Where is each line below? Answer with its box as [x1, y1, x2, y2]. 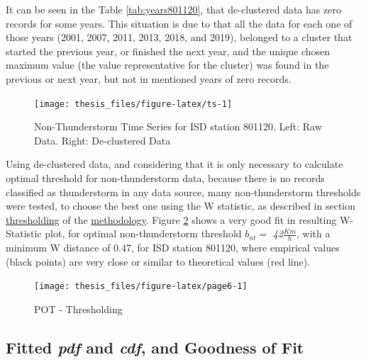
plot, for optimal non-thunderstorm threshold [45, 226, 242, 241]
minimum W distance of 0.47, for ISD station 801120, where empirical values [6, 240, 340, 255]
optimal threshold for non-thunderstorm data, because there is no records [6, 171, 325, 185]
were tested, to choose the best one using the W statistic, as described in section [6, 198, 356, 213]
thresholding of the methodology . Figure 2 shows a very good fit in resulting [6, 212, 337, 227]
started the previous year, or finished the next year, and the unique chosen [6, 43, 331, 58]
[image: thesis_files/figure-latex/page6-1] [34, 281, 248, 292]
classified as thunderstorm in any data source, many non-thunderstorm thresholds [6, 184, 361, 199]
